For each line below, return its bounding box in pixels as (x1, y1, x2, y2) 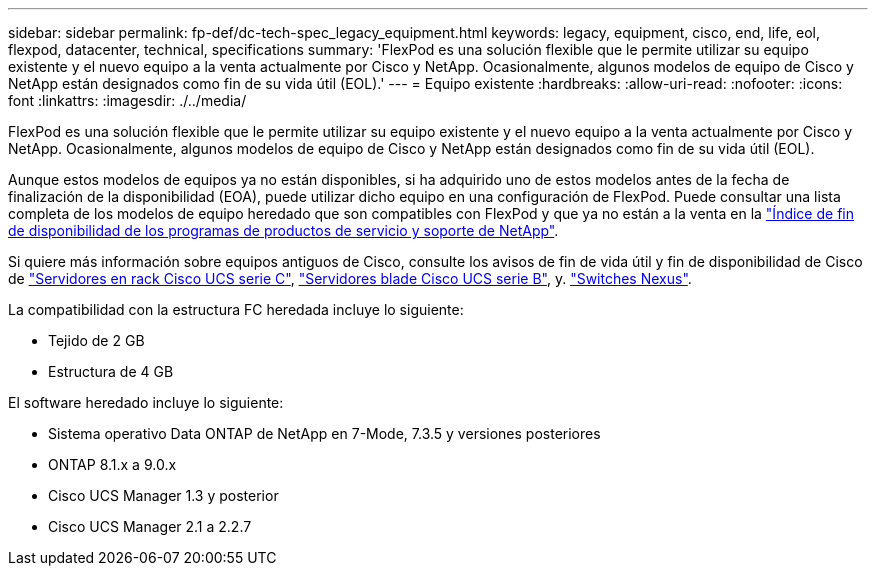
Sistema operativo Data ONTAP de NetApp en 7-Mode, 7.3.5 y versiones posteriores (48, 425, 601, 442)
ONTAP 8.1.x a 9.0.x (48, 456, 177, 473)
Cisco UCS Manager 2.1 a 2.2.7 (48, 518, 252, 535)
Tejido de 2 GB (48, 332, 145, 349)
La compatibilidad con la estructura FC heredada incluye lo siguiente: (8, 301, 464, 318)
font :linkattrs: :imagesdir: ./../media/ (8, 92, 247, 109)
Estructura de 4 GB (48, 363, 174, 380)
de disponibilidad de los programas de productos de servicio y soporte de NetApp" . (8, 222, 559, 239)
